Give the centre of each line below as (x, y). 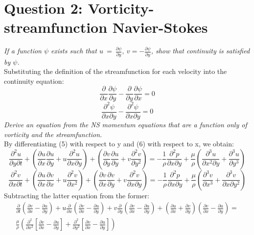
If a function (23, 51)
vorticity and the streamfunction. (53, 134)
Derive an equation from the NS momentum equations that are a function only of (126, 125)
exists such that (74, 51)
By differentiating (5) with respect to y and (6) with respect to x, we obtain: (119, 144)
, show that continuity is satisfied (200, 51)
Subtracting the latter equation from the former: (77, 195)
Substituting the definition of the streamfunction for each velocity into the (115, 71)
